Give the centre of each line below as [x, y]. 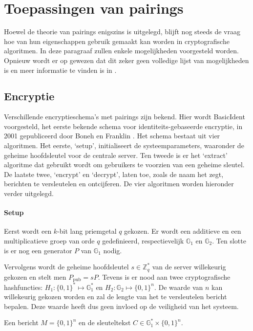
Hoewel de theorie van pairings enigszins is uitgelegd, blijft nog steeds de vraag [122, 32]
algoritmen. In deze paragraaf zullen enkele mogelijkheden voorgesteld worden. [121, 51]
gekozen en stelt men [35, 276]
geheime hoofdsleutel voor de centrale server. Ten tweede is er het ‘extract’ [116, 155]
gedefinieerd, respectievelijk [143, 241]
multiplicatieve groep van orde [49, 241]
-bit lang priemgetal [87, 231]
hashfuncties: [23, 287]
